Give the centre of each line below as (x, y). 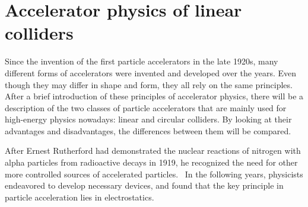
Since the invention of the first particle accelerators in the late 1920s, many (142, 61)
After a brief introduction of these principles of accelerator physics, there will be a (154, 96)
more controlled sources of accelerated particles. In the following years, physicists (154, 174)
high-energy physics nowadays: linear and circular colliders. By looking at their (148, 119)
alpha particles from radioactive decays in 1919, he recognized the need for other (151, 162)
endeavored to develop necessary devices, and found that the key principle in (144, 185)
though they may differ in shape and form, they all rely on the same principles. (149, 84)
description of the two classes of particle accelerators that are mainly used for (146, 107)
